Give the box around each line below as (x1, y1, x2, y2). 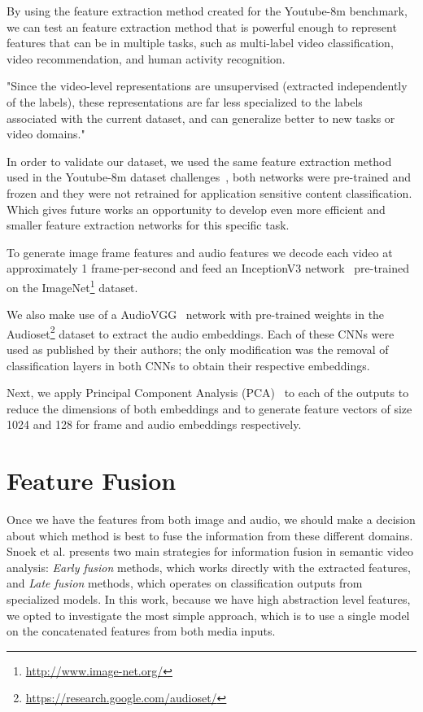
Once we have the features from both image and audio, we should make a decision (7, 511, 416, 528)
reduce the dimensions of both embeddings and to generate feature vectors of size (7, 400, 412, 417)
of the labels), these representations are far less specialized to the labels (7, 93, 363, 110)
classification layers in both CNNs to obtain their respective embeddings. (7, 356, 370, 373)
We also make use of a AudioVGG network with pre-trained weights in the (7, 306, 385, 323)
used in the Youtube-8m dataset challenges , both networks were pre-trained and (7, 168, 412, 186)
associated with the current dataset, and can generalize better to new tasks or (7, 109, 395, 126)
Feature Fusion (7, 464, 177, 497)
